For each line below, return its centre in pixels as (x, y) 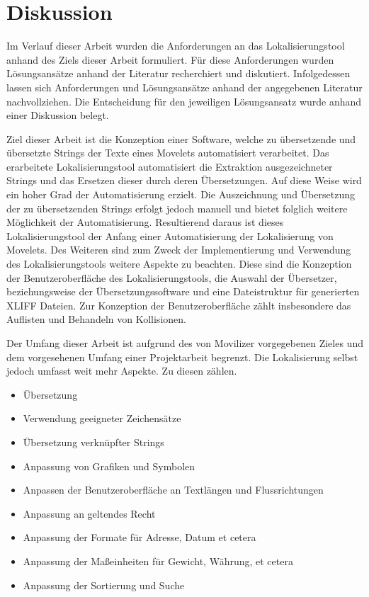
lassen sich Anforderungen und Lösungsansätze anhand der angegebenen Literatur (184, 87)
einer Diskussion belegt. (58, 115)
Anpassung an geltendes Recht (89, 513)
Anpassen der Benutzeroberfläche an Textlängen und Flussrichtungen (173, 490)
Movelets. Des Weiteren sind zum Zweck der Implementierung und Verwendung (179, 250)
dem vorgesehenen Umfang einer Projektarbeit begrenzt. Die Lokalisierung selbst (182, 357)
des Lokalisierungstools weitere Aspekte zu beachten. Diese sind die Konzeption (179, 264)
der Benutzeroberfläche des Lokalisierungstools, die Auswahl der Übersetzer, (172, 277)
